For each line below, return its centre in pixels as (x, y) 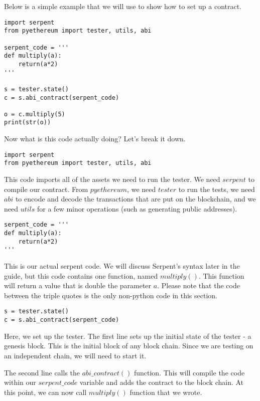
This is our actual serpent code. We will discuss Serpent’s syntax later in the (122, 266)
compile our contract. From (46, 189)
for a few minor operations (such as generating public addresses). (137, 208)
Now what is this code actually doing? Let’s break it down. (95, 139)
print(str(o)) (28, 123)
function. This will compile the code (189, 372)
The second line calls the (42, 372)
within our (20, 382)
